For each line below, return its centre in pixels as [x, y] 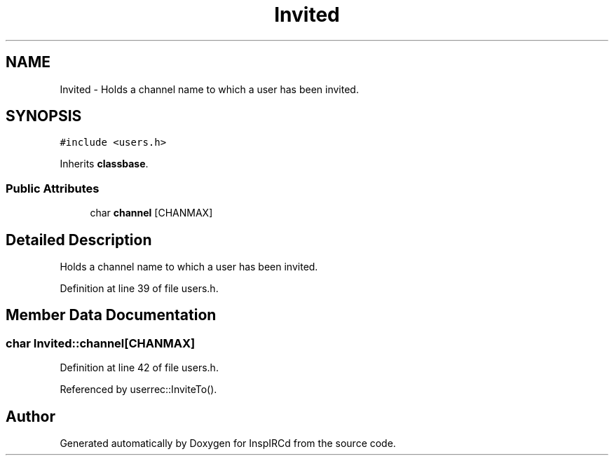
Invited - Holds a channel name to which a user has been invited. [209, 89]
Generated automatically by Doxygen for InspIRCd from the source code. [228, 443]
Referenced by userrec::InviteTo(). [138, 390]
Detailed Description [79, 240]
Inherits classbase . [104, 164]
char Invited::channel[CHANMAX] [101, 343]
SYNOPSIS [44, 116]
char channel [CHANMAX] [151, 213]
